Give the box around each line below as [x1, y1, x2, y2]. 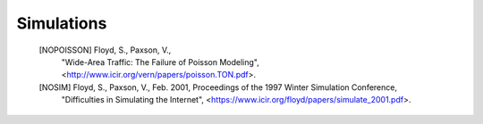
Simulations [16, 13, 107, 33]
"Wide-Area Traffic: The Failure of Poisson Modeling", [61, 56, 259, 67]
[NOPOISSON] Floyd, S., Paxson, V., [38, 45, 172, 55]
